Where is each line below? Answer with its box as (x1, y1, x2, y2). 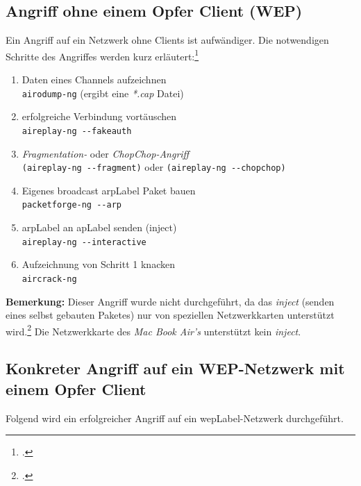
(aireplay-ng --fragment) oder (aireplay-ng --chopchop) (22, 160, 286, 174)
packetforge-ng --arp (22, 200, 121, 210)
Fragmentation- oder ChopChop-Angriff (22, 146, 190, 160)
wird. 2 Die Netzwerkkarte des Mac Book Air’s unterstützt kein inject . (6, 321, 301, 338)
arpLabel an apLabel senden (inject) (22, 220, 177, 235)
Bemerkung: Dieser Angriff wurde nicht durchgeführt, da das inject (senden (6, 294, 335, 308)
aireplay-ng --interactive (22, 237, 146, 247)
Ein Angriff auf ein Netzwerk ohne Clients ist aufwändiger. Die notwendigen (6, 33, 329, 47)
